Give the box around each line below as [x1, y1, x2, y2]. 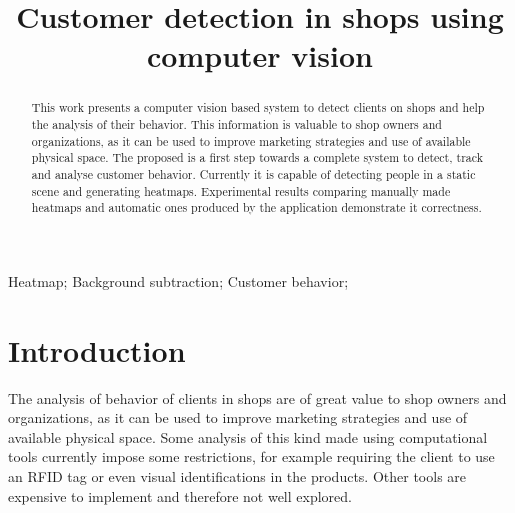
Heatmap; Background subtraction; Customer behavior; [8, 270, 349, 291]
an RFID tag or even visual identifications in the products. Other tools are [8, 466, 467, 487]
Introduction [8, 329, 186, 370]
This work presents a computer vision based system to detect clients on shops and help [31, 99, 485, 116]
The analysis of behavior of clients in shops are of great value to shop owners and [8, 387, 507, 408]
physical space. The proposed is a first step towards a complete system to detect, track [31, 149, 483, 166]
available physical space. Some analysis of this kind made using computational [8, 426, 488, 447]
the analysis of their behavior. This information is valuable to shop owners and [31, 116, 442, 133]
